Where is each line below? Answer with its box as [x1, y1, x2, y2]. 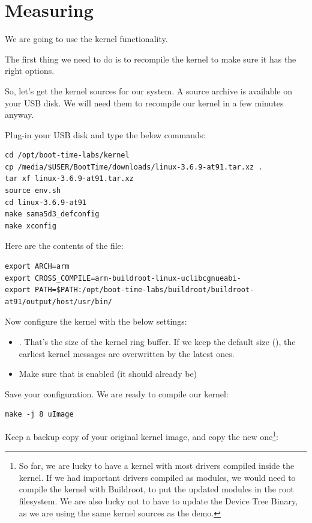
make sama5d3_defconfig [5, 210, 100, 219]
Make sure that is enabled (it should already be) [19, 367, 197, 380]
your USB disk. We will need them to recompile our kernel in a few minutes [5, 96, 284, 109]
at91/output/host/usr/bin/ [5, 297, 112, 306]
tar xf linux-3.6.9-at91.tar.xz [5, 174, 134, 183]
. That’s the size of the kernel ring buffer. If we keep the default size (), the [19, 335, 296, 347]
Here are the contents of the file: [5, 239, 124, 252]
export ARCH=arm [5, 262, 70, 271]
